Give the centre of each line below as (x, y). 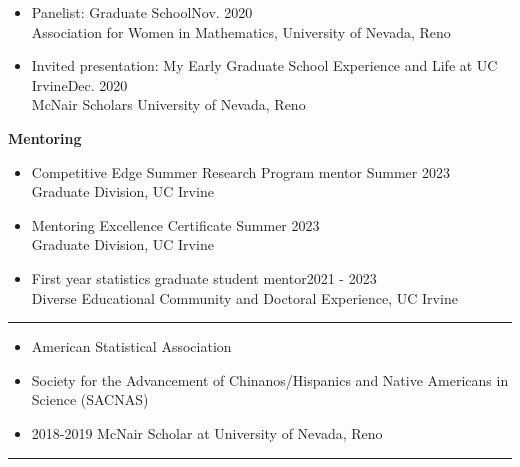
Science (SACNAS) (90, 399)
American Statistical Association (131, 346)
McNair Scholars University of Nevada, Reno (168, 104)
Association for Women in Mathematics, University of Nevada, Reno (241, 31)
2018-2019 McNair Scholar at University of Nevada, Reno (207, 432)
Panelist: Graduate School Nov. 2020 (142, 12)
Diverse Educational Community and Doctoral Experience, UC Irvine (244, 297)
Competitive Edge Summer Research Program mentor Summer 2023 (240, 171)
